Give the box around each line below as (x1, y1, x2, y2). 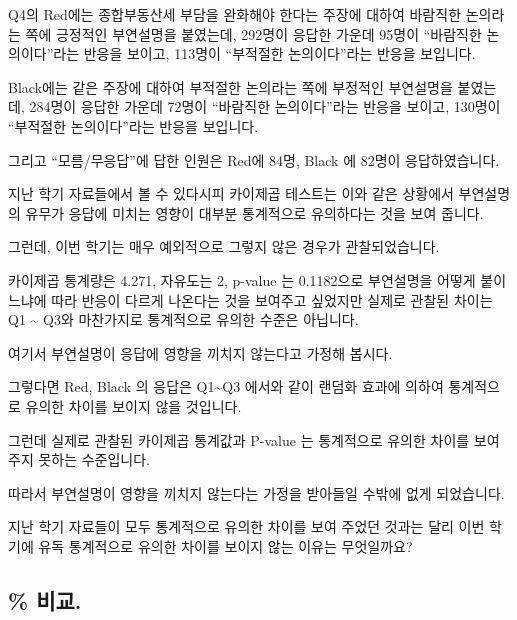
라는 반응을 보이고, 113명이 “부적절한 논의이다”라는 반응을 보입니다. (53, 43, 476, 64)
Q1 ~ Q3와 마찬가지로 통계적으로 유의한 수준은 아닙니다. (8, 309, 359, 330)
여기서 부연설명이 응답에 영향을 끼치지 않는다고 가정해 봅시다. (8, 342, 393, 363)
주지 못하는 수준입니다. (8, 449, 151, 470)
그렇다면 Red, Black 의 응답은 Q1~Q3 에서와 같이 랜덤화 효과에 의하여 (8, 376, 444, 397)
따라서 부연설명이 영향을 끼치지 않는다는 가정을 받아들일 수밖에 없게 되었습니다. (8, 482, 505, 503)
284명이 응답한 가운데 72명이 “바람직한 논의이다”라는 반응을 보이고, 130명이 (29, 96, 501, 117)
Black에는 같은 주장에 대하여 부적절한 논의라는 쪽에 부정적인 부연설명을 (8, 76, 453, 97)
